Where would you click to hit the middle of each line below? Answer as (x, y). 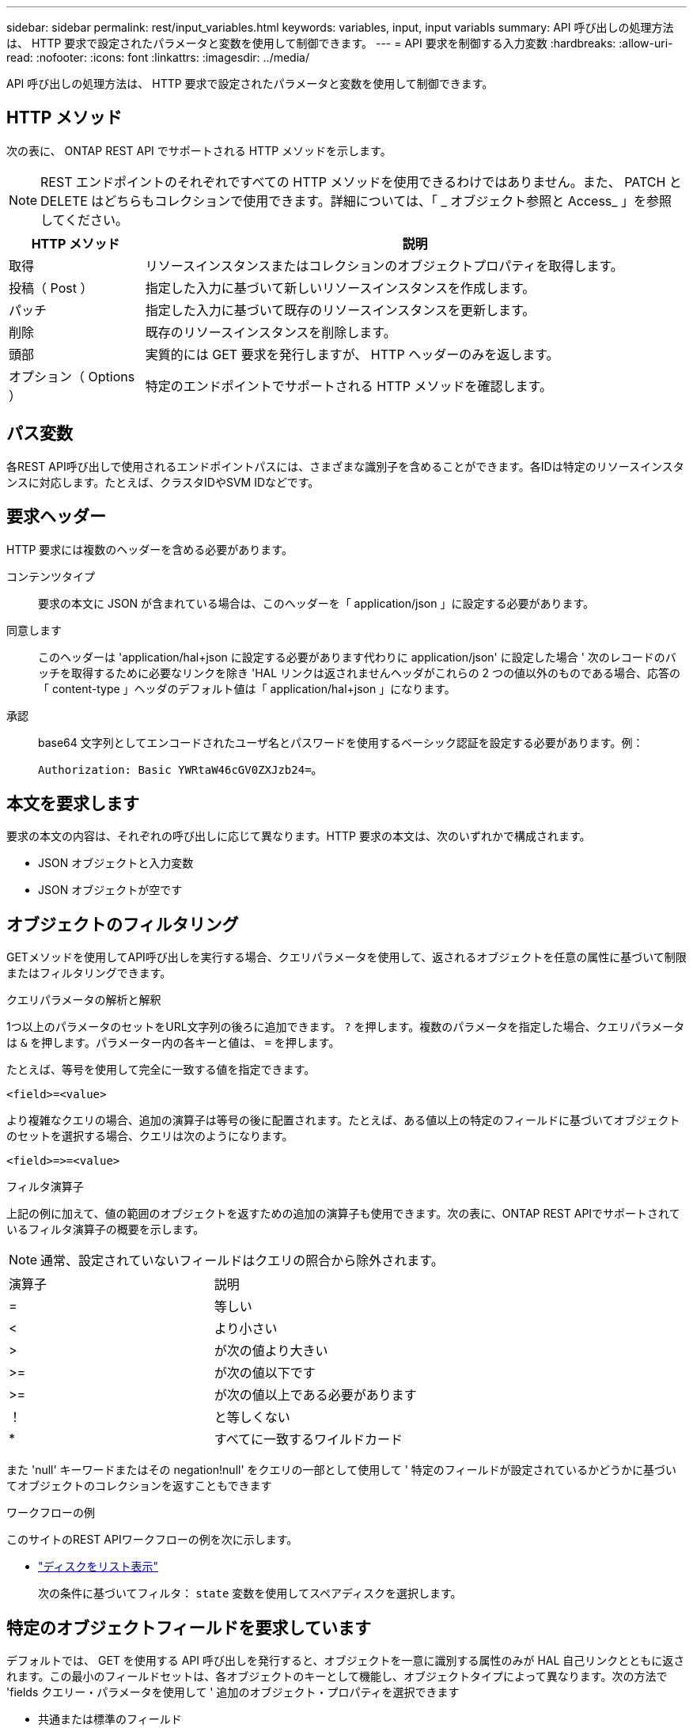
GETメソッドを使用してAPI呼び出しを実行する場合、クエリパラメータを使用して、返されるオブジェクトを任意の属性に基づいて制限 (346, 957)
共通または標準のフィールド (110, 1719)
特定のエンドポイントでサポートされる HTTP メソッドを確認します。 (348, 386)
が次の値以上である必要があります (315, 1395)
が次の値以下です (265, 1373)
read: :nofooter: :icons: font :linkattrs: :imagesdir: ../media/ (158, 57)
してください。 (85, 220)
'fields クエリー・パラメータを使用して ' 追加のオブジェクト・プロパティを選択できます (233, 1692)
